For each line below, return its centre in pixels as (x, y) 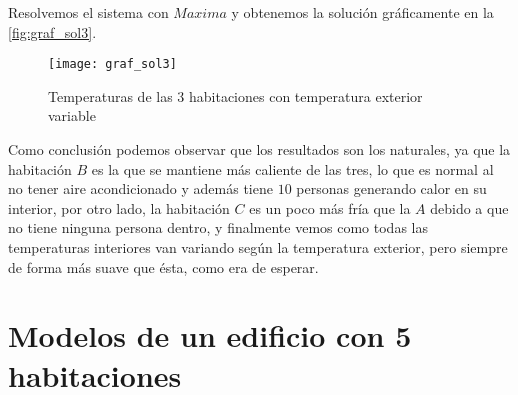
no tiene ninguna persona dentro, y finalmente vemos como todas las (218, 227)
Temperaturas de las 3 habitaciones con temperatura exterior (235, 95)
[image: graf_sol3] (112, 64)
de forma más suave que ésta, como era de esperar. (163, 266)
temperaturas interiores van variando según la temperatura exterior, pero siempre (258, 247)
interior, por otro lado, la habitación (119, 207)
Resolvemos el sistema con (88, 12)
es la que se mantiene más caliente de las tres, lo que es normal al (292, 168)
